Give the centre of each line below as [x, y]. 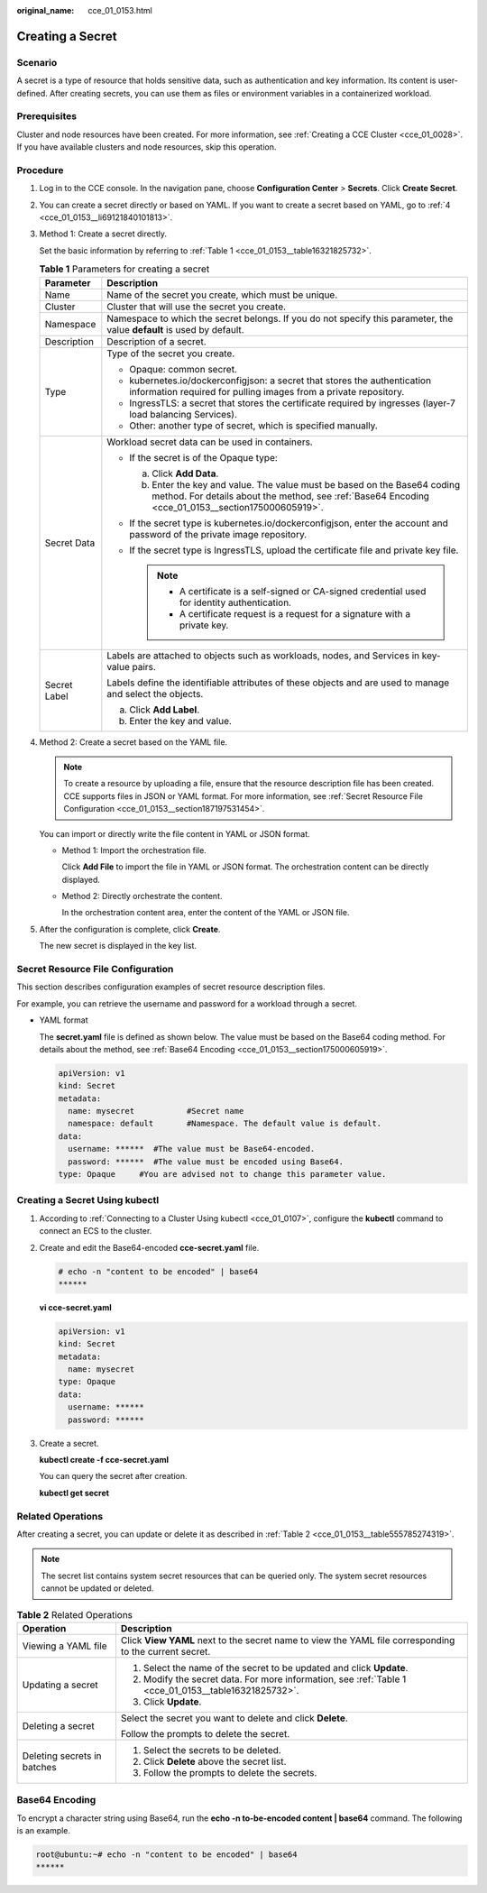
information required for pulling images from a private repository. [267, 391]
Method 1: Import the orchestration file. [134, 850]
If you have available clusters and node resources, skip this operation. [147, 147]
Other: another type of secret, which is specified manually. [253, 426]
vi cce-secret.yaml [75, 1307]
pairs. [144, 666]
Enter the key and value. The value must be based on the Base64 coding [306, 484]
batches [40, 1767]
